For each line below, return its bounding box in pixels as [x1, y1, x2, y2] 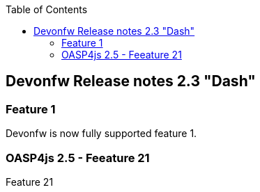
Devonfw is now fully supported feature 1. [6, 127, 197, 140]
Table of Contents [6, 3, 88, 15]
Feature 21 [6, 175, 54, 188]
